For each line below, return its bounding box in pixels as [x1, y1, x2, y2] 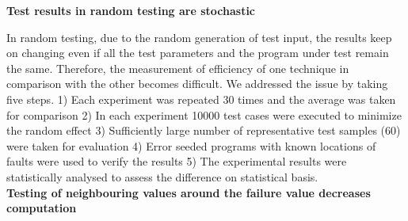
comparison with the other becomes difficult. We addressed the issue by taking [6, 75, 388, 92]
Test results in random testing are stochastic [6, 2, 256, 18]
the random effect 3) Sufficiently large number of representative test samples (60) [6, 122, 401, 139]
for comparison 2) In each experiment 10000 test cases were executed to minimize [6, 106, 402, 123]
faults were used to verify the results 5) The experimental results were [6, 153, 347, 170]
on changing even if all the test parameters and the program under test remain [6, 44, 389, 61]
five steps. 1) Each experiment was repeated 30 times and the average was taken [6, 90, 396, 107]
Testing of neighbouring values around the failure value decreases [6, 184, 371, 200]
